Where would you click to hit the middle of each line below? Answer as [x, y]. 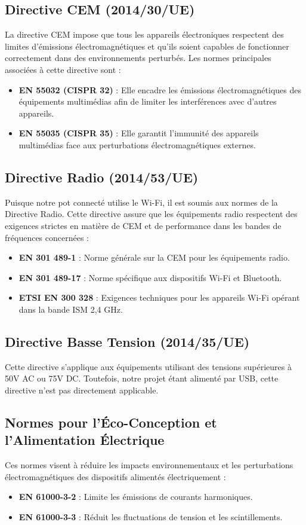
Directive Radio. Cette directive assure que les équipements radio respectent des [151, 214]
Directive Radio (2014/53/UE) [102, 177]
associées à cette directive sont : [63, 69]
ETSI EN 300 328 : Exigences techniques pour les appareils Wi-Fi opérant [159, 297]
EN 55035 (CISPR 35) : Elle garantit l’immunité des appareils [139, 133]
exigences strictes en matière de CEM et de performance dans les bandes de [143, 225]
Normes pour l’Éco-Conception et [111, 422]
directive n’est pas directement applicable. [82, 390]
